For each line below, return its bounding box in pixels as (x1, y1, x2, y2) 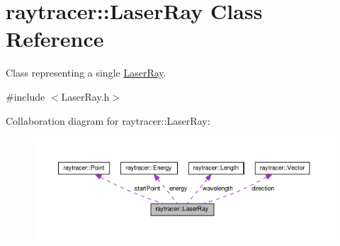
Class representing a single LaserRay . (6, 65, 166, 80)
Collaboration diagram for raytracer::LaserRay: (6, 113, 210, 128)
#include (6, 89, 45, 104)
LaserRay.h (61, 89, 110, 104)
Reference (6, 24, 104, 53)
